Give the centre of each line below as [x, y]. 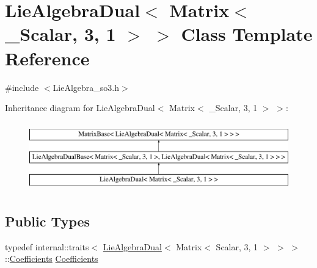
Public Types [48, 221]
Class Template [247, 34]
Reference [47, 58]
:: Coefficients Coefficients [52, 259]
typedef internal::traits [47, 246]
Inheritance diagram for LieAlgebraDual [80, 108]
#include [22, 87]
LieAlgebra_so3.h [86, 87]
